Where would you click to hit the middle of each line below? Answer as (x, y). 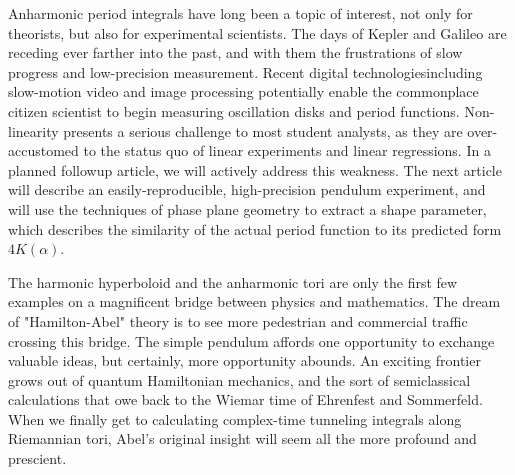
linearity (33, 130)
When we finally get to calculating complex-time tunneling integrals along (235, 418)
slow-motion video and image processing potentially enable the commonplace (243, 91)
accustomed (43, 150)
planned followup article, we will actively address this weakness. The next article (255, 169)
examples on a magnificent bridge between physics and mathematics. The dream (254, 301)
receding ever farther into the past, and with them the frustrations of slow (235, 52)
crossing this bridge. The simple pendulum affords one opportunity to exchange (251, 340)
